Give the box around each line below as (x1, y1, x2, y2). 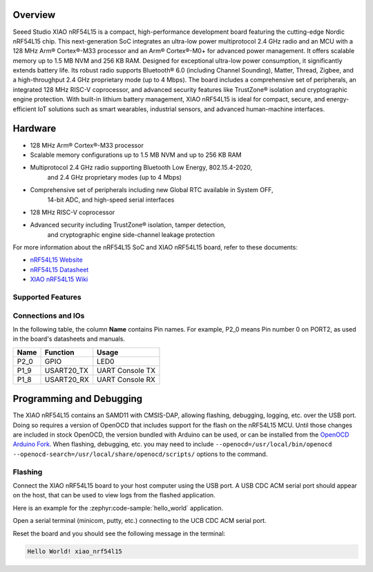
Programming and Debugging (12, 393, 143, 405)
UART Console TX (97, 365, 155, 375)
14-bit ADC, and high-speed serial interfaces (47, 196, 175, 204)
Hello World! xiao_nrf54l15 (27, 548, 122, 555)
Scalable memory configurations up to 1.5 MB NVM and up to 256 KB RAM (30, 151, 242, 159)
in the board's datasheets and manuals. (12, 335, 126, 343)
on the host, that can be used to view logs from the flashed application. (12, 491, 216, 499)
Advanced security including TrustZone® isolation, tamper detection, (30, 221, 226, 229)
